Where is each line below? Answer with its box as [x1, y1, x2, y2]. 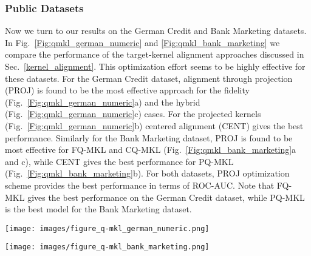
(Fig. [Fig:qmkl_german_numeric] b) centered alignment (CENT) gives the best [5, 119, 304, 132]
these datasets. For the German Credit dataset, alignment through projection [5, 72, 293, 84]
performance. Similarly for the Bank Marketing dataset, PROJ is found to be [5, 131, 293, 144]
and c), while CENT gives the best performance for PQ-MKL [5, 155, 234, 167]
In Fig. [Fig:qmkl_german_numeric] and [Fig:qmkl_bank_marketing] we [5, 36, 280, 49]
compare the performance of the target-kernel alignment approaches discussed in [5, 48, 304, 61]
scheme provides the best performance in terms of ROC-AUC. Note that [5, 178, 275, 191]
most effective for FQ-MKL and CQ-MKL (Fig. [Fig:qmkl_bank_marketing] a [5, 143, 296, 156]
